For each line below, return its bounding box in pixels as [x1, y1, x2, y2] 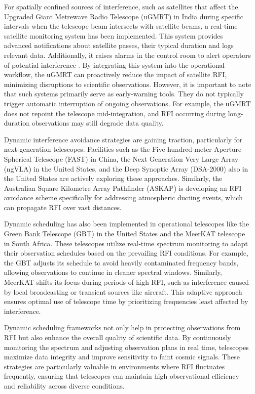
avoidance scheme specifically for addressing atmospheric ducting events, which [4, 192, 243, 203]
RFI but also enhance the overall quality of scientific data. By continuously [4, 332, 231, 342]
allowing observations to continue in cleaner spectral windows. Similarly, [4, 267, 222, 277]
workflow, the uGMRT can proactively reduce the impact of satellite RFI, [4, 69, 227, 80]
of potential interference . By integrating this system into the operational [4, 59, 225, 70]
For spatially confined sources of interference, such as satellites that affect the [4, 1, 238, 11]
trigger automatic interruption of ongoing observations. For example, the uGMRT [4, 98, 251, 108]
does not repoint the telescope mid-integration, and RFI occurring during [4, 108, 226, 118]
